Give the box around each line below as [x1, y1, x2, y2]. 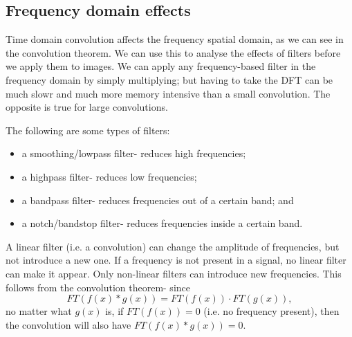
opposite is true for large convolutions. [6, 100, 168, 114]
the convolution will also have [6, 317, 131, 331]
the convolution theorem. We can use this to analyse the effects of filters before [6, 45, 341, 60]
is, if [105, 304, 124, 318]
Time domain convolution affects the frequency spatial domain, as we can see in [6, 32, 344, 46]
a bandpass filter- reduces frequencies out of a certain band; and [21, 192, 294, 207]
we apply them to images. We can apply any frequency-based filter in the [6, 59, 316, 73]
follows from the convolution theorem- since [6, 280, 190, 294]
